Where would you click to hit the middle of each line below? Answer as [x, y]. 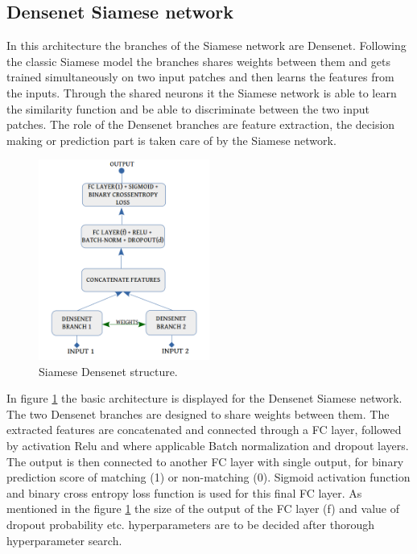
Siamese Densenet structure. [108, 371]
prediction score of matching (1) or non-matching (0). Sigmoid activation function [208, 477]
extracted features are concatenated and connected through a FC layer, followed [204, 430]
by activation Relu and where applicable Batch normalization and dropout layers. [208, 445]
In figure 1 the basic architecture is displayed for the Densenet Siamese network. [204, 398]
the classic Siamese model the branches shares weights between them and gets [198, 61]
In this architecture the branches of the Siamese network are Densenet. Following [206, 45]
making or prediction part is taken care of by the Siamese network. [171, 140]
